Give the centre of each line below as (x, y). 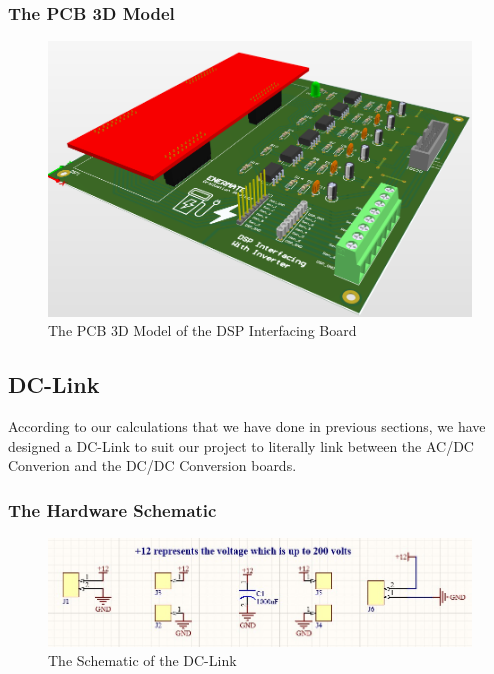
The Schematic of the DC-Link (142, 660)
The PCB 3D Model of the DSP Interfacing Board (202, 330)
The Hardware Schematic (112, 509)
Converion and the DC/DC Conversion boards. (152, 465)
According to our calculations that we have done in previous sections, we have (247, 426)
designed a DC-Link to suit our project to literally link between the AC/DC (241, 445)
